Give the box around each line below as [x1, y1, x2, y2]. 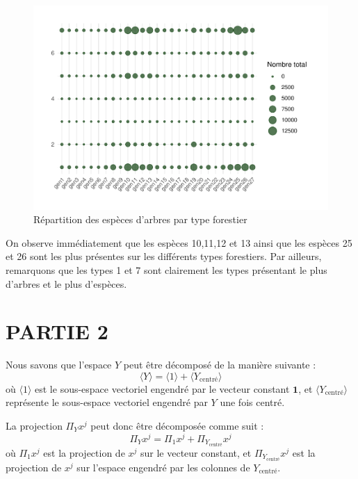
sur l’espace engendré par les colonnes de [76, 460, 250, 474]
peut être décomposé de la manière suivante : [123, 357, 316, 372]
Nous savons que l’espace [6, 357, 112, 372]
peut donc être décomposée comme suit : [90, 419, 264, 432]
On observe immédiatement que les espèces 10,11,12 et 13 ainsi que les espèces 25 [6, 235, 352, 250]
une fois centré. [220, 395, 285, 409]
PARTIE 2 [6, 317, 108, 346]
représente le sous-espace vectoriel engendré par [6, 395, 208, 409]
